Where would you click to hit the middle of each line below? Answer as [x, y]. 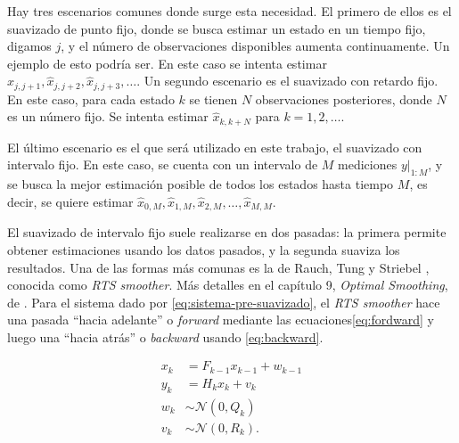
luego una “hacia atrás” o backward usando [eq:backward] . [165, 336]
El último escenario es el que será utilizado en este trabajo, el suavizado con [215, 147]
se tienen [213, 98]
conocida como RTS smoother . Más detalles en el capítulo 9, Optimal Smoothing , [228, 285]
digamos [29, 46]
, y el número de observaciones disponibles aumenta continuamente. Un [255, 46]
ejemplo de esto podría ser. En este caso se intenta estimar [167, 63]
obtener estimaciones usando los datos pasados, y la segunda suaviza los [204, 249]
